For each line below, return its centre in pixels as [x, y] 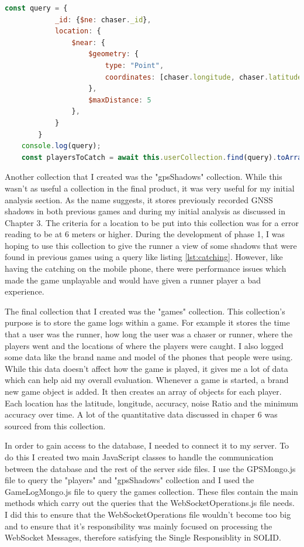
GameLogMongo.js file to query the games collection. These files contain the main [151, 491]
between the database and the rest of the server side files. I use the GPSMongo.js [150, 468]
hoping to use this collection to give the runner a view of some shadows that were [151, 245]
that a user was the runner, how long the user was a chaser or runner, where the [149, 334]
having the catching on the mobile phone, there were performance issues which [146, 269]
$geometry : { [114, 54]
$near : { [88, 42]
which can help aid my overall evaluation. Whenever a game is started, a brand [147, 380]
